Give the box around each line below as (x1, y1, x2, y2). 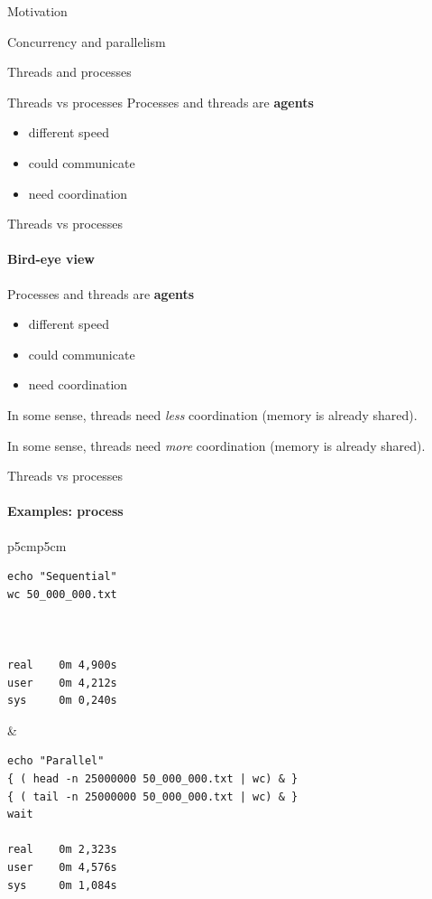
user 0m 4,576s (7, 861, 117, 874)
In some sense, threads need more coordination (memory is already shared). (7, 435, 426, 454)
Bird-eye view (7, 249, 96, 268)
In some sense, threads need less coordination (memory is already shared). (7, 405, 418, 424)
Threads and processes (7, 62, 132, 81)
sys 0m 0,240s (7, 694, 117, 707)
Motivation (7, 2, 68, 20)
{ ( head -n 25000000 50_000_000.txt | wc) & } (7, 773, 299, 786)
